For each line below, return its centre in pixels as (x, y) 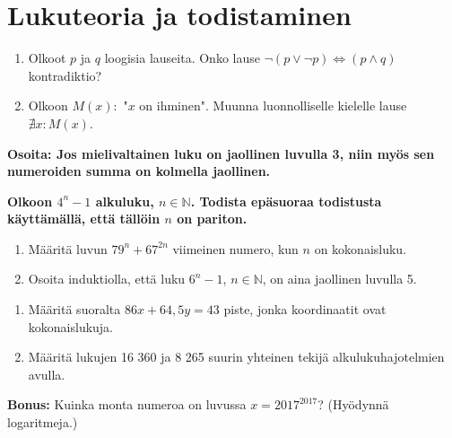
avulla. (47, 374)
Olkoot (47, 58)
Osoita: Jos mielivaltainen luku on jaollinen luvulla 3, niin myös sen (221, 153)
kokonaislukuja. (71, 326)
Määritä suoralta (74, 309)
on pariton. (212, 219)
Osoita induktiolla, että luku (107, 279)
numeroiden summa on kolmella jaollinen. (139, 171)
